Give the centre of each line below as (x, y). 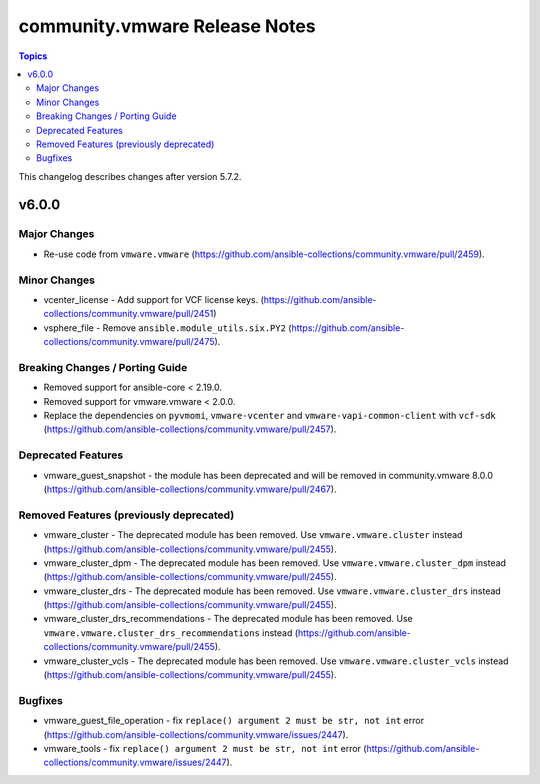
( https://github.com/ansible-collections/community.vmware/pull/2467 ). (190, 489)
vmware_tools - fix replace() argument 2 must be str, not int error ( (205, 748)
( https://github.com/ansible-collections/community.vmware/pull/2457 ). (190, 429)
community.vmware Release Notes (167, 26)
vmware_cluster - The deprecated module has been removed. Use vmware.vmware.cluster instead (253, 535)
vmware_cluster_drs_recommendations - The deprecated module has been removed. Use (228, 619)
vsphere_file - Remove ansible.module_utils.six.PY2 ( (167, 327)
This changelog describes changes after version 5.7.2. (130, 176)
